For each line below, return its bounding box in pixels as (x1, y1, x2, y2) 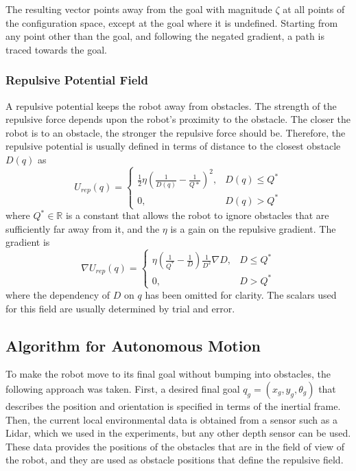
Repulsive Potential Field (5, 71, 148, 89)
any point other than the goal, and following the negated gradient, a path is (5, 29, 324, 43)
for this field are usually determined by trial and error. (5, 301, 235, 315)
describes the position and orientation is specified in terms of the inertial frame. (5, 398, 341, 413)
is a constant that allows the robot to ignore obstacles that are (65, 208, 329, 222)
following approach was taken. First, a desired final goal (5, 381, 240, 395)
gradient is (5, 235, 50, 249)
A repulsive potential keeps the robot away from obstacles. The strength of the (5, 98, 337, 113)
